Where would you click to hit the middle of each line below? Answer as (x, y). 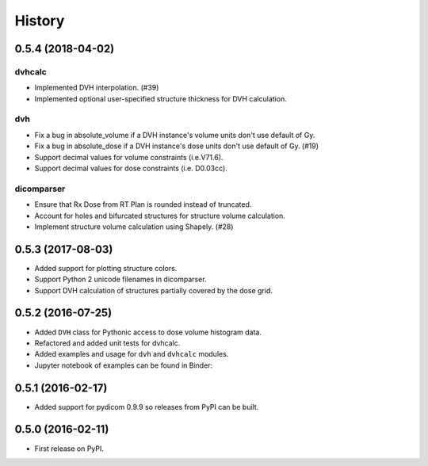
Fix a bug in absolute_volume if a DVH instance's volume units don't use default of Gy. (175, 135)
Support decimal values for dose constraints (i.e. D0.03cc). (131, 168)
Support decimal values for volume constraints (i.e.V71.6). (129, 157)
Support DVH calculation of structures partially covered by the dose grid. (153, 290)
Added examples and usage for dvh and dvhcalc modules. (132, 354)
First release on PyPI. (69, 449)
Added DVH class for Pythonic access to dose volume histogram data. (148, 332)
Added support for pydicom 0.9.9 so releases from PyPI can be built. (147, 407)
